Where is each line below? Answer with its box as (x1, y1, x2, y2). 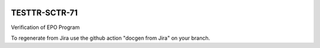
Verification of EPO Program (11, 24, 80, 31)
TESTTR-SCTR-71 (11, 8, 78, 18)
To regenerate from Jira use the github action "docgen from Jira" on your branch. (11, 34, 210, 41)
